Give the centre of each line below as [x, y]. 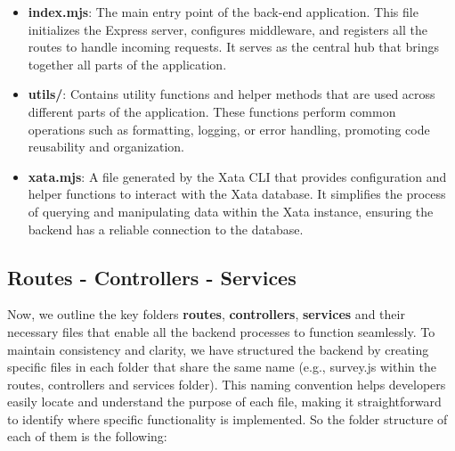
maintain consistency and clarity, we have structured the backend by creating [218, 349]
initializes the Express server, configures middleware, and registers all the [228, 29]
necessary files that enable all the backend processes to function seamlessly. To [221, 331]
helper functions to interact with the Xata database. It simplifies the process [237, 194]
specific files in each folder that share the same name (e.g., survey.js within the [222, 367]
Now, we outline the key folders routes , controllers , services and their [206, 314]
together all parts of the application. [127, 64]
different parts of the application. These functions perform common [212, 111]
